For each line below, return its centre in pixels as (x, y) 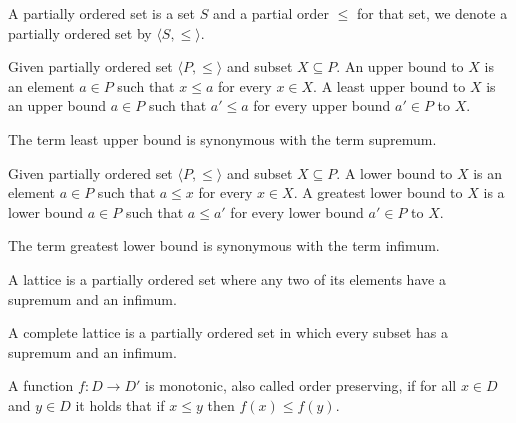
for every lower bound (297, 211)
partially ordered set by (80, 32)
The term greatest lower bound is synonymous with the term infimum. (224, 245)
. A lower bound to (394, 172)
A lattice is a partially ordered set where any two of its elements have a (227, 278)
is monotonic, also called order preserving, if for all (301, 385)
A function (41, 385)
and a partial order (270, 13)
